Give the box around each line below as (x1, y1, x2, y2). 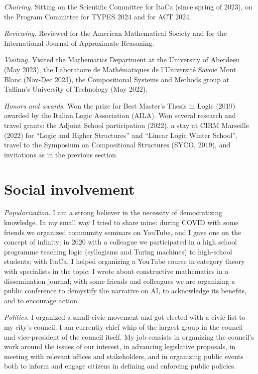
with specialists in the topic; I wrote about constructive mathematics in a (4, 266, 229, 276)
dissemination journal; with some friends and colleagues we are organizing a (4, 275, 235, 286)
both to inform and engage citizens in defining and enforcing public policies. (4, 361, 236, 371)
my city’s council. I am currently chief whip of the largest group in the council (4, 321, 243, 332)
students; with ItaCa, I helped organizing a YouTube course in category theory (4, 256, 245, 266)
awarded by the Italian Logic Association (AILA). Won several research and (4, 110, 236, 121)
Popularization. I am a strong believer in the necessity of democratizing (4, 207, 223, 218)
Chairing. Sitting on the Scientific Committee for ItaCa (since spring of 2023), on (4, 1, 253, 11)
